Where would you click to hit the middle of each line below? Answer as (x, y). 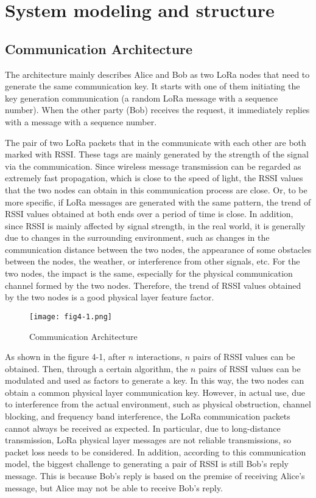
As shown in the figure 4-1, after (65, 357)
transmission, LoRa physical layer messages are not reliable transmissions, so (148, 440)
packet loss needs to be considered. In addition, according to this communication (156, 451)
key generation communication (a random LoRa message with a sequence (142, 98)
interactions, (159, 357)
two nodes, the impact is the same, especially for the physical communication (149, 273)
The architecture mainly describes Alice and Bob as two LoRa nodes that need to (157, 74)
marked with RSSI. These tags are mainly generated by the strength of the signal (157, 154)
